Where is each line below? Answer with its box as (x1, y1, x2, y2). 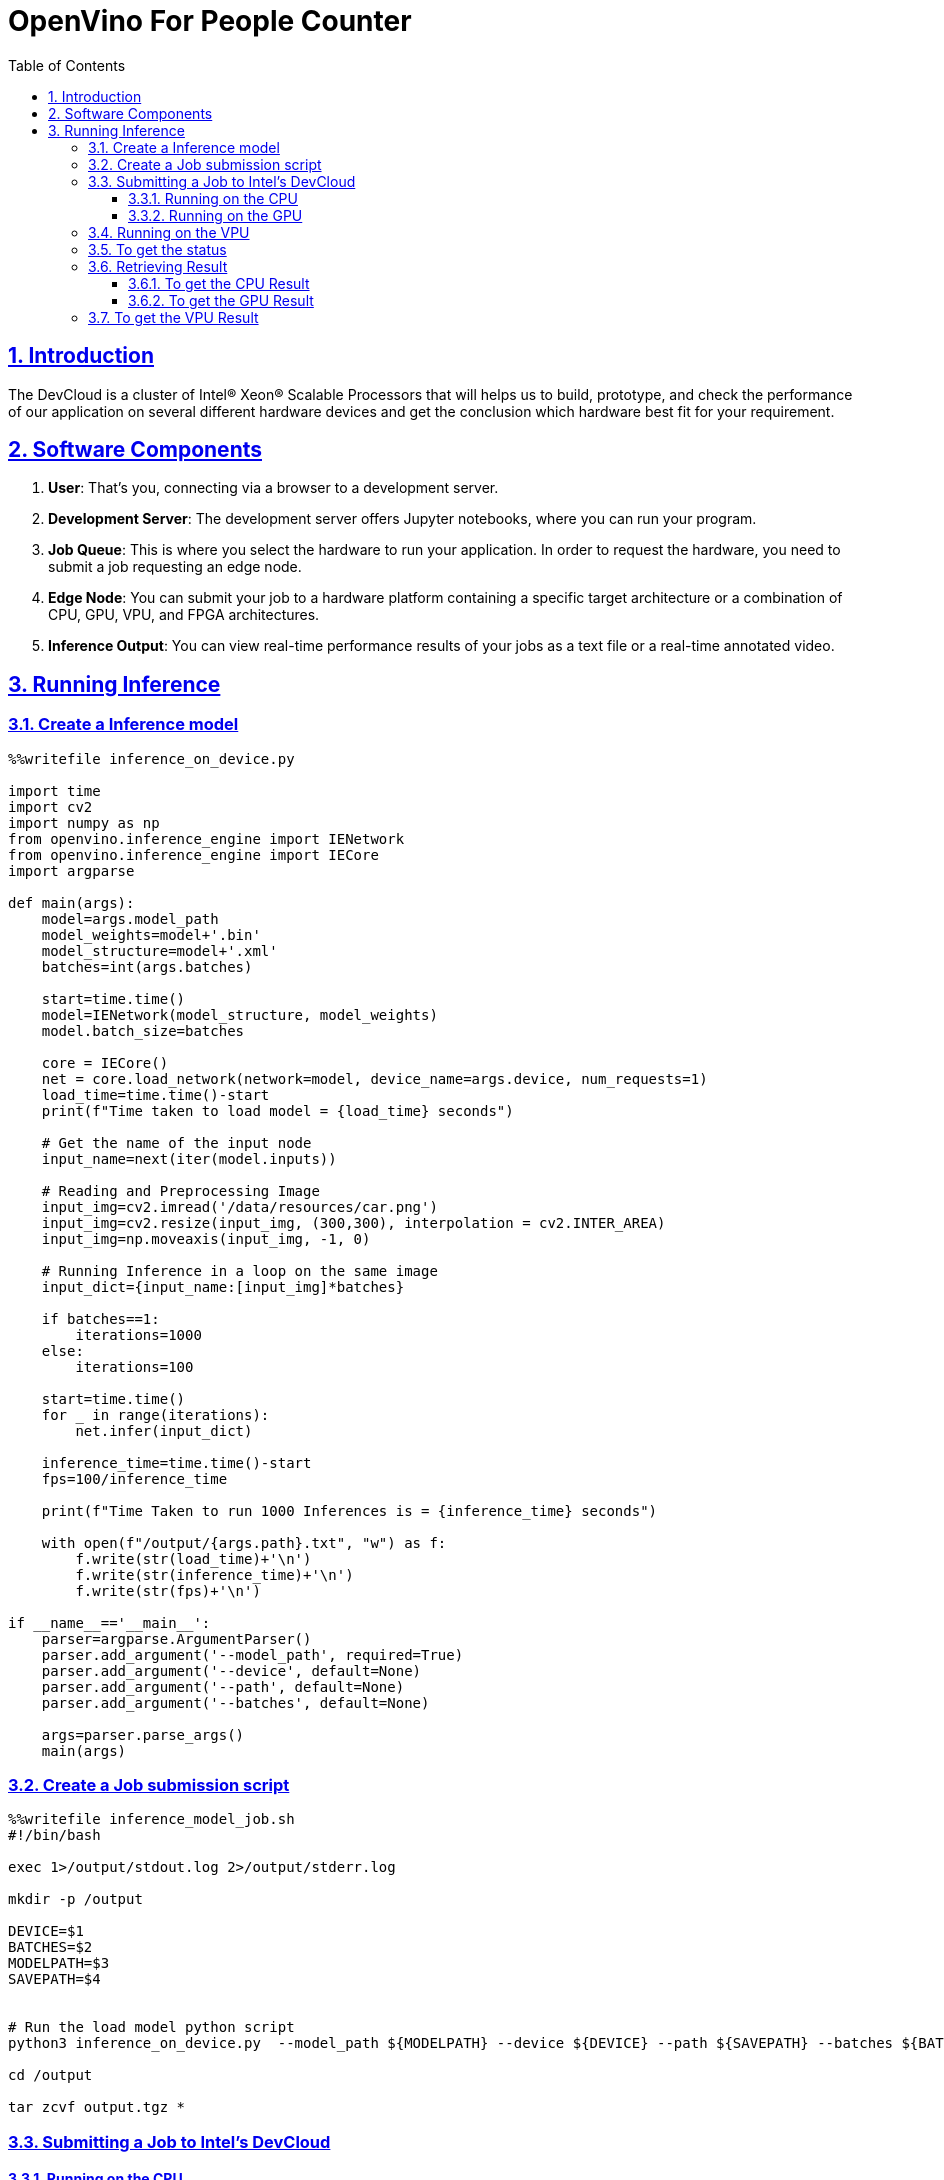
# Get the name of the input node (41, 1134, 312, 1151)
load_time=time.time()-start (41, 1086, 270, 1103)
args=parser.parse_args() (41, 1726, 245, 1743)
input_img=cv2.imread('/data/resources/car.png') (41, 1198, 438, 1215)
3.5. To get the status (88, 240, 227, 258)
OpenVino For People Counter (8, 4, 412, 38)
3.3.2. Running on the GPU (128, 206, 303, 224)
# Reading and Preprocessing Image (41, 1182, 320, 1199)
